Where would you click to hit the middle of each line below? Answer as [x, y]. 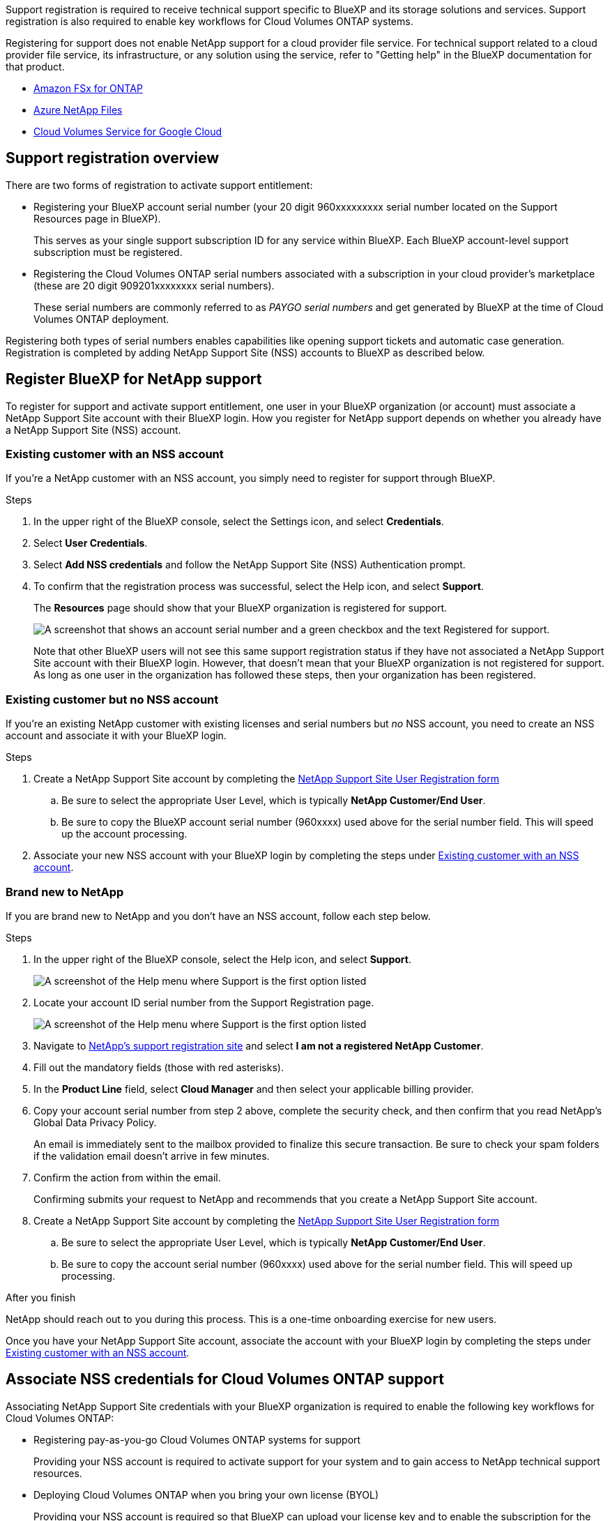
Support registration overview [112, 158]
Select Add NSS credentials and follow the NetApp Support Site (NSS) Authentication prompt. [250, 565]
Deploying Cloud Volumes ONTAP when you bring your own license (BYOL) [206, 1494]
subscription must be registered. [108, 252]
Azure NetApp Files [78, 110]
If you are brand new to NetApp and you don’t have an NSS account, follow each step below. [218, 916]
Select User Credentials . [91, 543]
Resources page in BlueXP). [97, 218]
